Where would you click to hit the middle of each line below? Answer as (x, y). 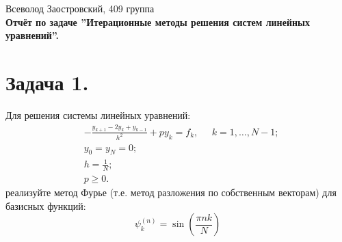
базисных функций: (46, 205)
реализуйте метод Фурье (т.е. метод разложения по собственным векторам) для (171, 192)
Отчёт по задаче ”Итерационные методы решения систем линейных (158, 22)
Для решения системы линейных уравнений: (98, 115)
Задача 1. (47, 82)
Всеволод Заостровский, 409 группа (80, 8)
